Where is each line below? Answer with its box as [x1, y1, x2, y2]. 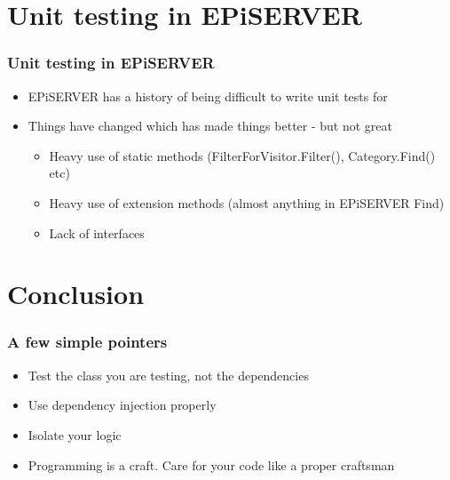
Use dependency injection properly [28, 396, 217, 414]
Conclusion [7, 276, 145, 312]
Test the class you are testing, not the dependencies [28, 365, 309, 384]
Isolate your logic [28, 425, 122, 444]
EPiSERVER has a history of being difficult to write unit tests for [28, 86, 388, 105]
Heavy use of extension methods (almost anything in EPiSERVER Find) [49, 193, 445, 212]
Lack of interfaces [49, 223, 145, 242]
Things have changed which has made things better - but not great [28, 116, 392, 135]
